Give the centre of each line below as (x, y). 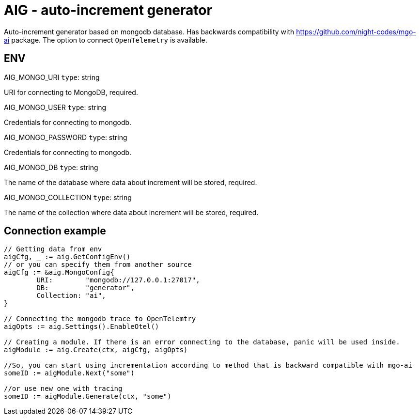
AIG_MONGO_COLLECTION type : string (68, 197)
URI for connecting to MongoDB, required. (71, 92)
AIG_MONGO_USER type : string (55, 107)
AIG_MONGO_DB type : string (51, 167)
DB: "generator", (86, 288)
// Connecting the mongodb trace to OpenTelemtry (100, 319)
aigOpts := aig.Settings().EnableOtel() (82, 327)
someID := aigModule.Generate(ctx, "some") (88, 396)
